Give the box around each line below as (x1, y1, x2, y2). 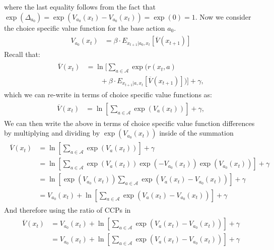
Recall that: (4, 49, 40, 59)
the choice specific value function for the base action (4, 22, 165, 33)
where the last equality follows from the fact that (4, 2, 156, 12)
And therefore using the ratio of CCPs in (4, 204, 131, 215)
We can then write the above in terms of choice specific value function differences (4, 117, 255, 128)
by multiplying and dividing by (4, 128, 100, 138)
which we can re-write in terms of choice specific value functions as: (4, 89, 212, 100)
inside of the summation (159, 128, 234, 138)
